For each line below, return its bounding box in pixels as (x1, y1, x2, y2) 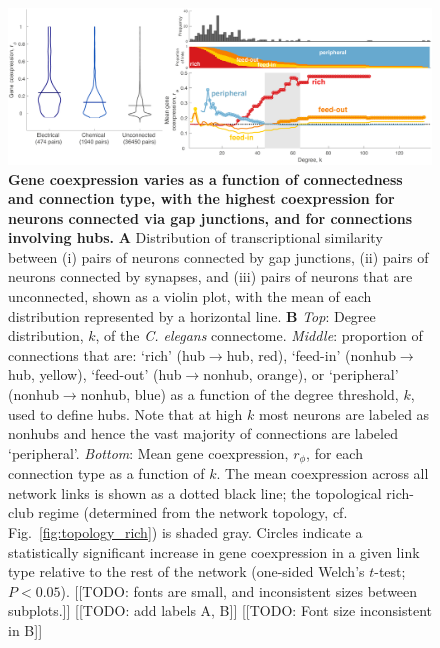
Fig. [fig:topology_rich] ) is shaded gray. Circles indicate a (8, 522, 363, 543)
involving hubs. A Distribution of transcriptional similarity (8, 227, 383, 248)
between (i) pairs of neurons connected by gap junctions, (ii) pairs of (8, 246, 429, 267)
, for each (306, 442, 363, 463)
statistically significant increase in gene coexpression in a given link (8, 541, 420, 562)
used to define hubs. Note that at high (8, 403, 243, 424)
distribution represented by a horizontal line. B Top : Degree (8, 305, 376, 326)
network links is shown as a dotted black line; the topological (8, 482, 382, 503)
